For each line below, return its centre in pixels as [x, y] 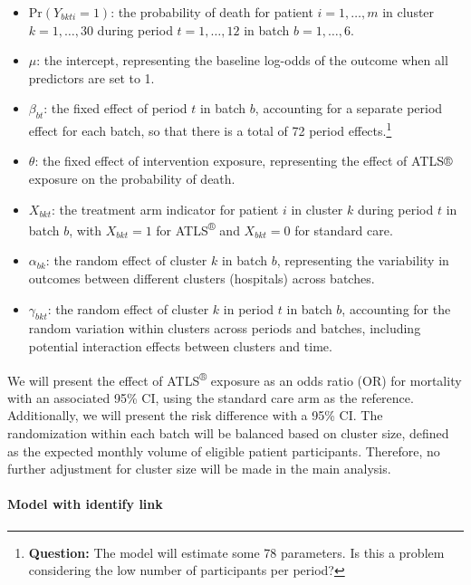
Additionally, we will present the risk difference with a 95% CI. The [195, 415]
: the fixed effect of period [115, 108]
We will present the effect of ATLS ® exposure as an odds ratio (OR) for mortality [235, 379]
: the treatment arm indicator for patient [165, 209]
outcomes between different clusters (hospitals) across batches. [202, 278]
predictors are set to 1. [91, 77]
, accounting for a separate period [349, 108]
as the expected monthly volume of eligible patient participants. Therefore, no [224, 451]
